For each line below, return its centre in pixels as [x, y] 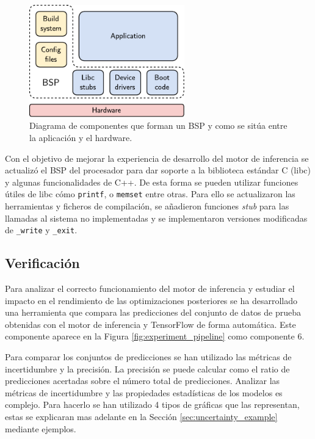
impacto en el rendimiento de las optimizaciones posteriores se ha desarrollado [151, 300]
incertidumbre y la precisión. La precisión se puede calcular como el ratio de [147, 368]
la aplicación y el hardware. [81, 137]
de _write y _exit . [41, 230]
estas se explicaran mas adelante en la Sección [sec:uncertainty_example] [141, 417]
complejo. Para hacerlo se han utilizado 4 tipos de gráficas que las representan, [152, 405]
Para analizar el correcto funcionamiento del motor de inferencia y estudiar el [150, 288]
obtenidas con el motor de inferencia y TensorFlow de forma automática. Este [150, 324]
